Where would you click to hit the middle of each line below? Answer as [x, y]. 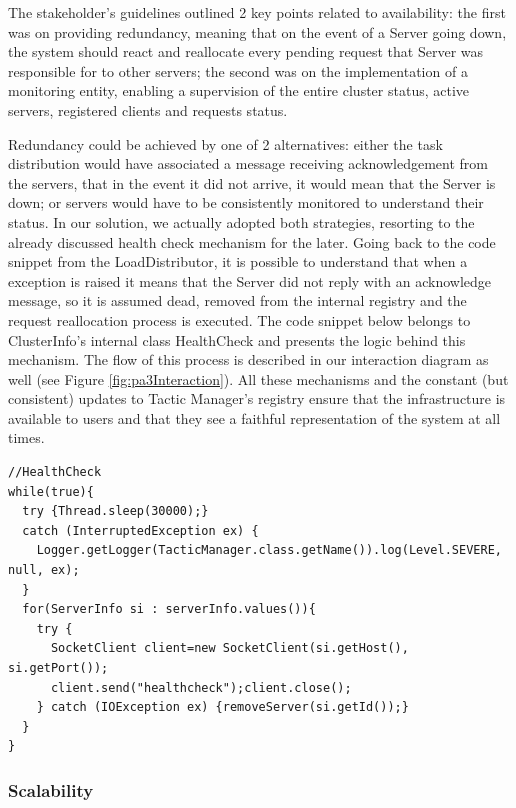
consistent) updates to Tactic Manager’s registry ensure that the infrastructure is [257, 398]
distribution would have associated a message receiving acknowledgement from [248, 163]
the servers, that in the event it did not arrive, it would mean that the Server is [252, 182]
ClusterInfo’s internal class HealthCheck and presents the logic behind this [237, 339]
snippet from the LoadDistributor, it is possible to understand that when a [238, 261]
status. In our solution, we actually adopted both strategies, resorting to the [241, 221]
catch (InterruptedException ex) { [140, 530]
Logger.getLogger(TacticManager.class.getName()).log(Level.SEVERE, [269, 550]
